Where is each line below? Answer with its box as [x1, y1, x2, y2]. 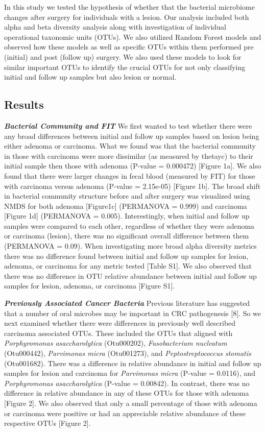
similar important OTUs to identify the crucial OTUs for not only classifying [4, 61, 246, 72]
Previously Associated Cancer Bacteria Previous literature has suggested [4, 298, 250, 308]
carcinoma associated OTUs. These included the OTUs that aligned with [4, 327, 233, 338]
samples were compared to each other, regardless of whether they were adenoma [4, 220, 255, 231]
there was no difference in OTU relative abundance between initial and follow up [4, 270, 257, 281]
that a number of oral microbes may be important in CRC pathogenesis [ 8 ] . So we [4, 307, 261, 318]
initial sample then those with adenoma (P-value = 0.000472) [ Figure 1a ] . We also [4, 160, 261, 171]
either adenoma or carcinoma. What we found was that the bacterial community [4, 140, 256, 151]
